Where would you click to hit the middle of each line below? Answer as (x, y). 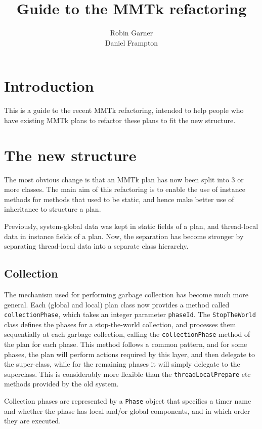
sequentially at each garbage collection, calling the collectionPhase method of (127, 334)
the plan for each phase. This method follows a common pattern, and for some (126, 344)
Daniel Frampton (132, 42)
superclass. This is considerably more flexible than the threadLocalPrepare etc (127, 374)
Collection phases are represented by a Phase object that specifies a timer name (128, 401)
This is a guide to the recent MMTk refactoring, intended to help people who (124, 110)
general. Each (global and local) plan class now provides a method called (117, 304)
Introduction (49, 86)
